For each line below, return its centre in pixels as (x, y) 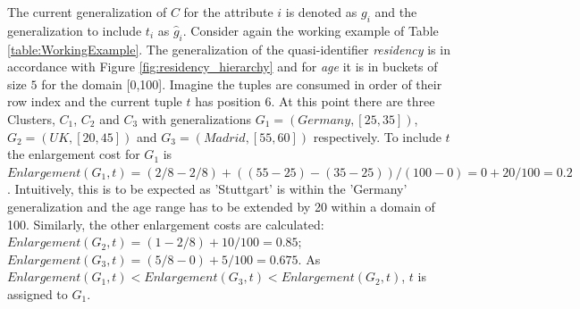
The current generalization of (87, 12)
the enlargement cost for (74, 154)
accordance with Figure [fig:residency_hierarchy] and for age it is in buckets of (223, 67)
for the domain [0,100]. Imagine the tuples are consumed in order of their (242, 84)
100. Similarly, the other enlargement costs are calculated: (166, 224)
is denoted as (321, 12)
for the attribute (228, 12)
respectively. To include (377, 136)
